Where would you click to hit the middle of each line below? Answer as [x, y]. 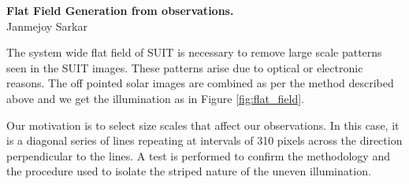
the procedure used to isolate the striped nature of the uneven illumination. [189, 171]
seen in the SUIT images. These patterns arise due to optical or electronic [185, 67]
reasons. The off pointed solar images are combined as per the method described [200, 83]
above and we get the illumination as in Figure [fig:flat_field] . [155, 98]
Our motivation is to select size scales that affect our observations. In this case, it [203, 125]
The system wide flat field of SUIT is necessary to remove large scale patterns [194, 52]
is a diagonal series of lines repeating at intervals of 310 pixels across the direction [204, 140]
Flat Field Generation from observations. [120, 10]
